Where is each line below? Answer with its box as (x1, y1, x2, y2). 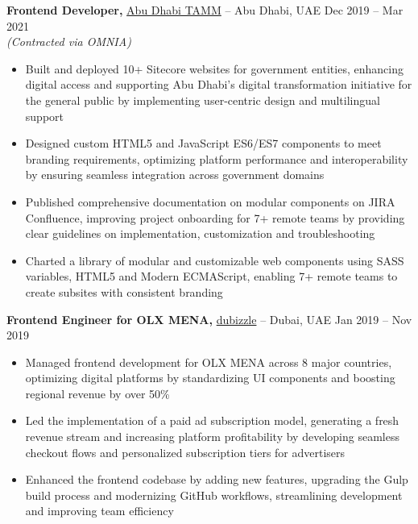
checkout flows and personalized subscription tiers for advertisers (25, 443, 346, 460)
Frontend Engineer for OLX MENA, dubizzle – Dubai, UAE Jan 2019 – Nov (6, 310, 412, 327)
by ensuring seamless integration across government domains (25, 166, 325, 183)
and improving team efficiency (25, 502, 174, 519)
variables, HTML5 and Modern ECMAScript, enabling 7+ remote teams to (25, 268, 398, 285)
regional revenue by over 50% (25, 385, 170, 401)
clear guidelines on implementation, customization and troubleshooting (25, 225, 375, 242)
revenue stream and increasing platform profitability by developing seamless (25, 428, 399, 445)
